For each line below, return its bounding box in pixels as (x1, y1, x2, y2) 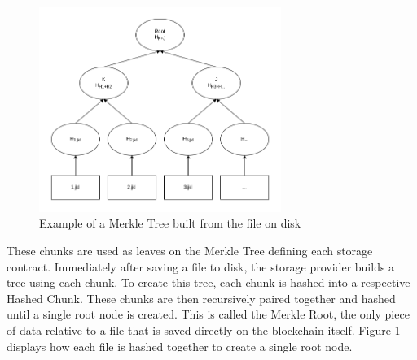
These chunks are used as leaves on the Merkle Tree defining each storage (7, 242, 373, 259)
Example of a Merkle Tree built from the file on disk (39, 215, 301, 232)
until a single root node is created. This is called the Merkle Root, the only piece (7, 306, 410, 323)
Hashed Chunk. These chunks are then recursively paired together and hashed (7, 289, 396, 306)
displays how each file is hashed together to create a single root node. (7, 337, 353, 354)
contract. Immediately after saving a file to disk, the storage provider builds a (7, 258, 395, 275)
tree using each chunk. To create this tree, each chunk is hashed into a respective (7, 274, 410, 291)
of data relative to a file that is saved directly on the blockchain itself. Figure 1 (7, 322, 401, 338)
